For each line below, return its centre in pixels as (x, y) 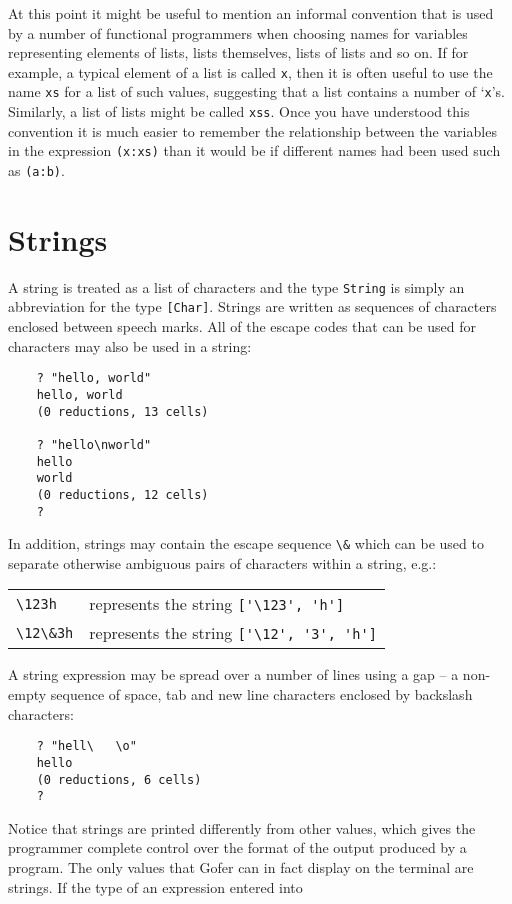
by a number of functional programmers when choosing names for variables (238, 32)
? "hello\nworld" (94, 444)
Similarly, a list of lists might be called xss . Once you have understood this (239, 111)
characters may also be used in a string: (130, 345)
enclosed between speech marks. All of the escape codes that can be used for (242, 326)
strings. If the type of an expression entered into (155, 886)
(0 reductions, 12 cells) (122, 494)
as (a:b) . (36, 170)
